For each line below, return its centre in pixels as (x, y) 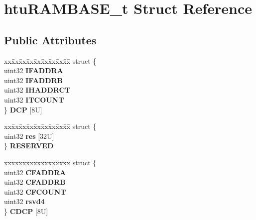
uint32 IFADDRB (34, 80)
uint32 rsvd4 (24, 201)
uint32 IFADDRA (34, 70)
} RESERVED (29, 146)
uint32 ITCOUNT (34, 99)
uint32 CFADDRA (35, 172)
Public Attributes (50, 40)
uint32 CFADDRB (35, 182)
